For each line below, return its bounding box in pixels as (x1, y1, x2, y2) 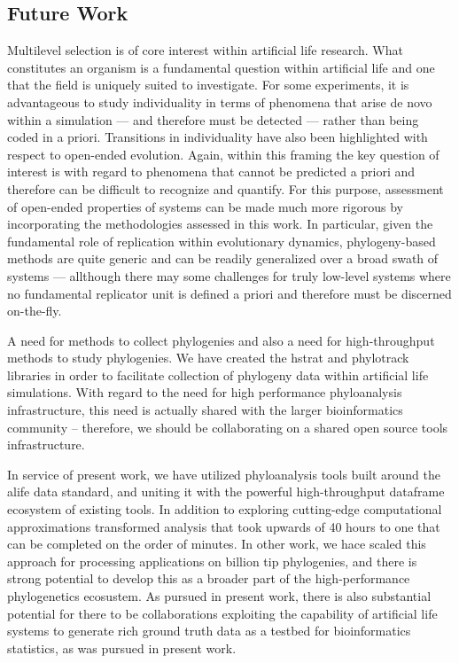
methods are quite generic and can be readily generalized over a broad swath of (7, 249, 439, 268)
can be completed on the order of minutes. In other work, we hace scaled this (7, 534, 426, 553)
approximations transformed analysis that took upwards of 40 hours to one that (7, 517, 440, 535)
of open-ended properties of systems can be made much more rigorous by (7, 197, 403, 215)
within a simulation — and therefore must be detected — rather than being (7, 110, 419, 129)
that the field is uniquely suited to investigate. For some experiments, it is (7, 75, 409, 94)
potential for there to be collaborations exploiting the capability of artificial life (7, 604, 438, 622)
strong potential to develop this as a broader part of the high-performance (7, 569, 410, 588)
